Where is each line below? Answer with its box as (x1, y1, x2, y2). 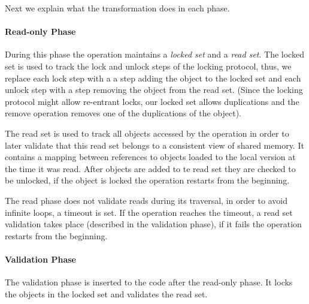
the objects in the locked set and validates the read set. (5, 287, 208, 300)
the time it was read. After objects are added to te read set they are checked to (5, 162, 296, 174)
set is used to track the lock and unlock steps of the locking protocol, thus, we (5, 59, 292, 72)
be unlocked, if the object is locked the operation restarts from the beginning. (5, 174, 290, 186)
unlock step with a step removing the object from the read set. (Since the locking (5, 83, 303, 96)
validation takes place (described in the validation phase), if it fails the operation (5, 218, 302, 230)
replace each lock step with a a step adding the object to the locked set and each (5, 71, 301, 84)
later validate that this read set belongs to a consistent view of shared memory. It (5, 139, 304, 151)
